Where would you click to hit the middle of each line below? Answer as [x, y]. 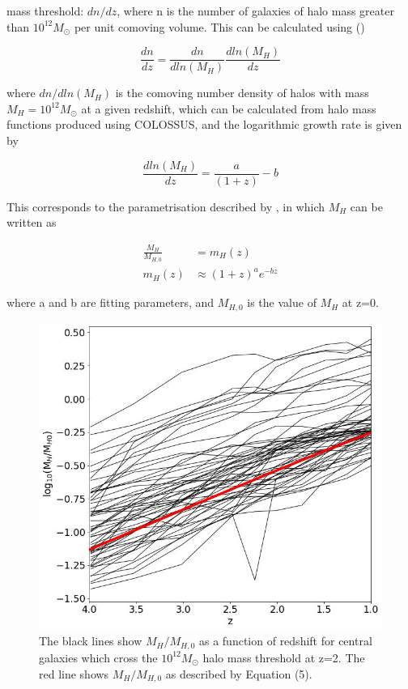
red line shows [74, 673]
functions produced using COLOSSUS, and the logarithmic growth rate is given [204, 124]
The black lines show [91, 641]
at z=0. [360, 302]
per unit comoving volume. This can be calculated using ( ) [219, 26]
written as [32, 222]
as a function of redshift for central [285, 641]
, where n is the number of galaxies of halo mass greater [255, 11]
